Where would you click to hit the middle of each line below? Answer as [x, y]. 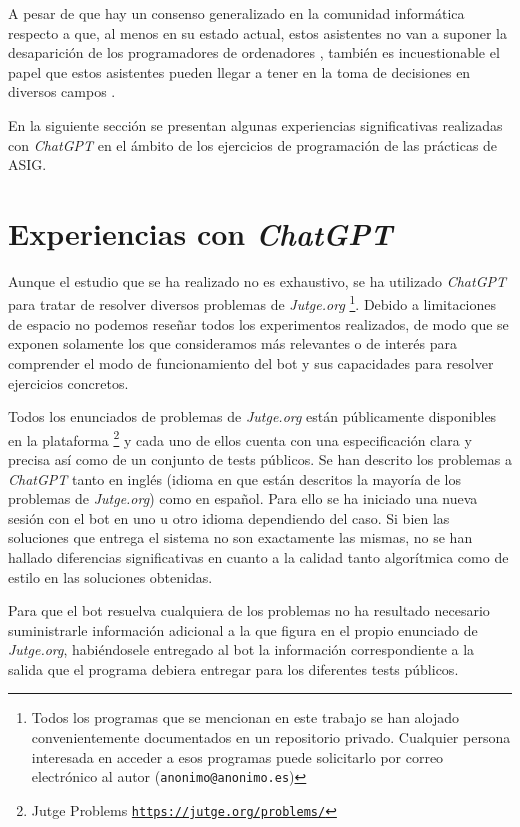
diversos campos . [62, 91]
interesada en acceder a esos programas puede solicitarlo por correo [237, 756]
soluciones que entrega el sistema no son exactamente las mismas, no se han [240, 537]
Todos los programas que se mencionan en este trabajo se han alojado [245, 717]
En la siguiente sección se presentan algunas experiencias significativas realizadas [255, 124]
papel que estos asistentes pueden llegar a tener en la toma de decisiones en [239, 71]
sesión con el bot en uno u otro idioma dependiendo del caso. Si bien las [229, 517]
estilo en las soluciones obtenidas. [110, 576]
